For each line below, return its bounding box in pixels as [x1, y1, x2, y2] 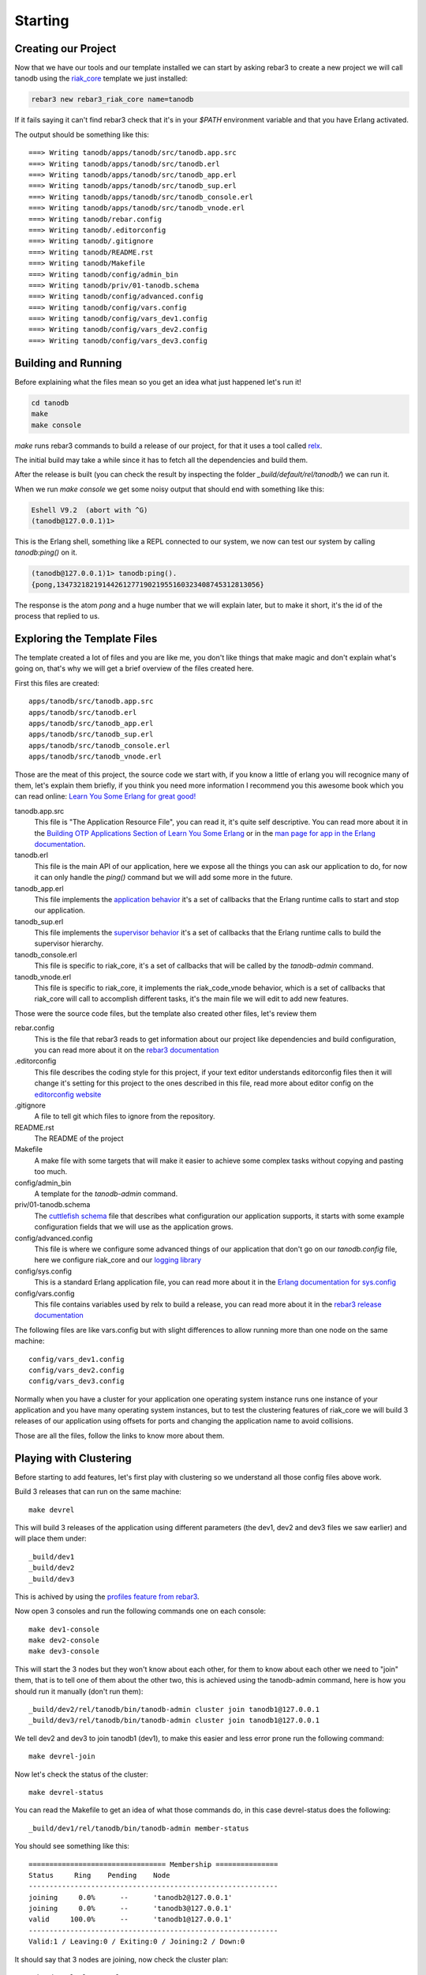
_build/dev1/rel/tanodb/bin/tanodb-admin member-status [28, 1823, 249, 1833]
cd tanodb [31, 398, 69, 407]
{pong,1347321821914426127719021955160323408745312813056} [31, 580, 264, 589]
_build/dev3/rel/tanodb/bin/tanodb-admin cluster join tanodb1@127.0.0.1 [28, 1716, 320, 1725]
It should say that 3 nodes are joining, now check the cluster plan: [14, 1954, 229, 1964]
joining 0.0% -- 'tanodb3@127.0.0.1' [28, 1904, 233, 1913]
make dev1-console [28, 1624, 100, 1634]
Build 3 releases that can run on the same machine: [14, 1487, 181, 1496]
